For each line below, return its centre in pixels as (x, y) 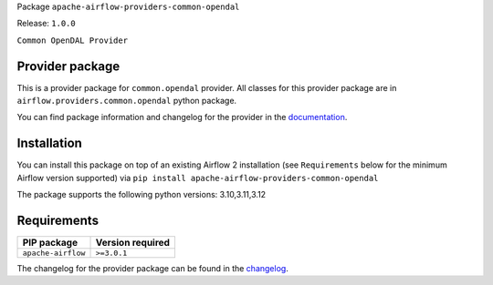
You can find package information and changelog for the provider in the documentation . (182, 117)
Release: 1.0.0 (47, 24)
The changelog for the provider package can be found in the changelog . (153, 269)
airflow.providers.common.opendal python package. (127, 101)
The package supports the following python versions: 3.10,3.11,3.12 (142, 195)
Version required (133, 243)
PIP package (50, 243)
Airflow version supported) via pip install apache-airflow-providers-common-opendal (198, 178)
